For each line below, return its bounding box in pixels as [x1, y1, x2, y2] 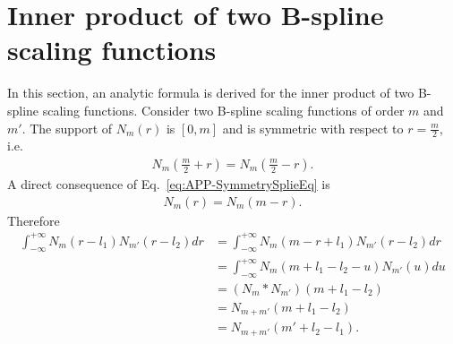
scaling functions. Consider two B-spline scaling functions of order [42, 100, 405, 119]
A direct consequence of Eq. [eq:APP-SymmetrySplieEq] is [7, 174, 330, 193]
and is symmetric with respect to [222, 118, 404, 137]
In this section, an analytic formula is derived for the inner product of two [7, 83, 415, 102]
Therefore [7, 211, 60, 229]
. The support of [21, 118, 113, 137]
